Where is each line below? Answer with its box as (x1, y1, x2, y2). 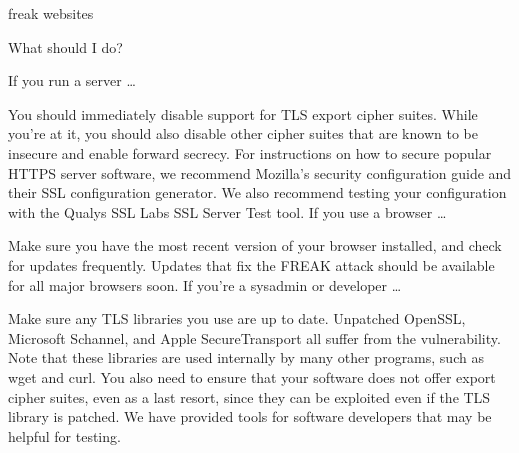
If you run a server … (8, 70, 136, 91)
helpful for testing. (8, 425, 121, 446)
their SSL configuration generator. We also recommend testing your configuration (8, 182, 507, 203)
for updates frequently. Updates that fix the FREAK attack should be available (8, 254, 495, 275)
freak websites (8, 3, 94, 23)
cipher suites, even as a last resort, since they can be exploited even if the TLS (8, 386, 491, 407)
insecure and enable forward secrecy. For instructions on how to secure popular (8, 142, 492, 163)
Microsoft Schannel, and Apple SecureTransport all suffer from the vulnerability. (8, 327, 501, 348)
